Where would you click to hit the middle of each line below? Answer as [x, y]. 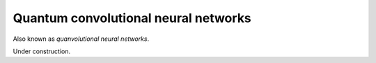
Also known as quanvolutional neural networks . [81, 39]
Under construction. [42, 51]
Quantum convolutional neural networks [132, 18]
